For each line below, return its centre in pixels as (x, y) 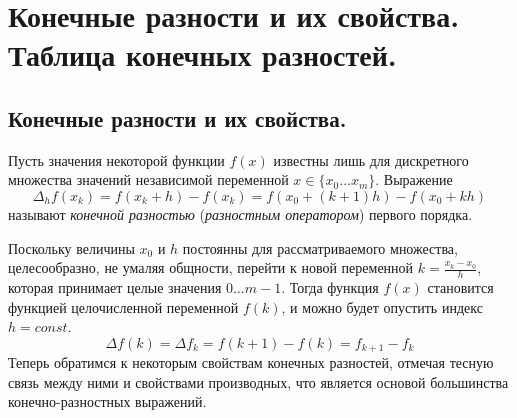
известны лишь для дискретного (371, 159)
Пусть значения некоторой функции (116, 159)
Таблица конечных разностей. (202, 54)
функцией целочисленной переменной (123, 306)
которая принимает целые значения (115, 286)
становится (460, 286)
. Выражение (414, 179)
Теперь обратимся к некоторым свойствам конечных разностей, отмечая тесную (251, 362)
